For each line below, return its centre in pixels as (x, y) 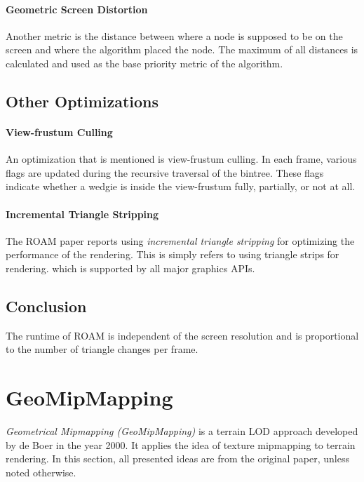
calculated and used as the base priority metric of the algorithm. (144, 63)
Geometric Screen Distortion (77, 9)
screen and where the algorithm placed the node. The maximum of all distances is (182, 49)
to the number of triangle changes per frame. (102, 349)
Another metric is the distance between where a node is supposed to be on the (174, 35)
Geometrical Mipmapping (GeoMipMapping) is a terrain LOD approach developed (182, 431)
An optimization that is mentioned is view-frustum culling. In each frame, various (181, 159)
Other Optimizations (82, 101)
